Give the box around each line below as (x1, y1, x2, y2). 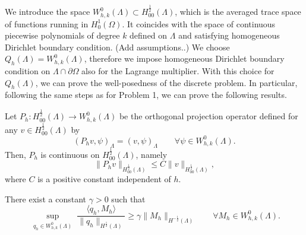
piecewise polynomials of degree (5, 29, 120, 42)
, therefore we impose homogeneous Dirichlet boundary (84, 52, 285, 65)
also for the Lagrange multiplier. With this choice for (81, 65, 275, 77)
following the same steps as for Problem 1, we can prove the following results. (5, 88, 287, 101)
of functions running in (5, 17, 89, 30)
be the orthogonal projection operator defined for (119, 110, 298, 122)
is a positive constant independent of (37, 173, 171, 185)
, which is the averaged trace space (175, 5, 301, 18)
